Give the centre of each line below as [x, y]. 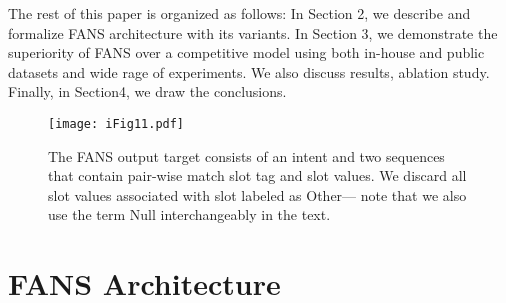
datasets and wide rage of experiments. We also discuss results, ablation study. [249, 71]
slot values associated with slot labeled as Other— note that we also [257, 194]
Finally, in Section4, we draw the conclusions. [147, 91]
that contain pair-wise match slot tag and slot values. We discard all [257, 175]
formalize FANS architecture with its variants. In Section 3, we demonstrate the [253, 32]
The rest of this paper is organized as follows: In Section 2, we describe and [239, 13]
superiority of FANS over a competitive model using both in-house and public [246, 52]
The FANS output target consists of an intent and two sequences [246, 155]
